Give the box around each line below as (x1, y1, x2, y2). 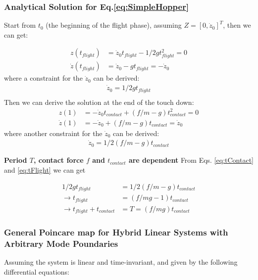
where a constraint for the (4, 73, 83, 83)
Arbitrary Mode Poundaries (4, 237, 118, 249)
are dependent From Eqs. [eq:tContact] (128, 155, 254, 165)
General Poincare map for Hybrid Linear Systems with (4, 226, 228, 238)
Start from (4, 20, 36, 30)
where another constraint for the (4, 128, 103, 138)
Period (4, 155, 27, 165)
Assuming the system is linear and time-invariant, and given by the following (4, 257, 238, 267)
